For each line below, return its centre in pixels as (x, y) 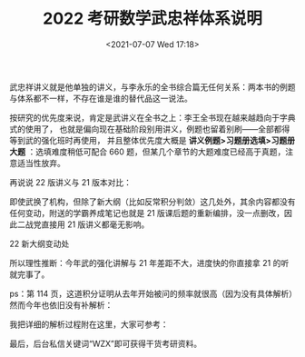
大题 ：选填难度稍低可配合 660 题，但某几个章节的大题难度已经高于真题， (148, 152)
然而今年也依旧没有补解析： (61, 304)
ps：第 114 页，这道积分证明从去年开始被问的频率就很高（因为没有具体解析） (151, 293)
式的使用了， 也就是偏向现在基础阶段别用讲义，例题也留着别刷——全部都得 (150, 129)
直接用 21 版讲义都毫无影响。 (95, 224)
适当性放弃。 (41, 163)
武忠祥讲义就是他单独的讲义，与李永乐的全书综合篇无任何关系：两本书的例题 (152, 86)
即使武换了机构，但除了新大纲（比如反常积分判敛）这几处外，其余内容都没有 (152, 202)
